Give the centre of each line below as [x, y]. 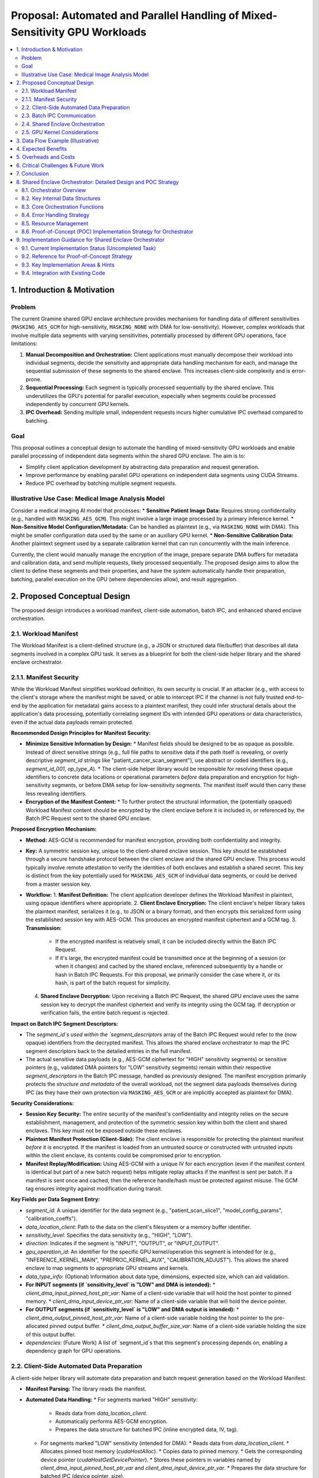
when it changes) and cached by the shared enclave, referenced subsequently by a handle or [169, 966]
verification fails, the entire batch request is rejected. [105, 1013]
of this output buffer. [51, 1334]
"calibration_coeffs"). [51, 1218]
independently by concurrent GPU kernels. [78, 404]
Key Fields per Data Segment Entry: [56, 1200]
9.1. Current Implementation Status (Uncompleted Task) [89, 248]
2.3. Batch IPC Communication [58, 116]
